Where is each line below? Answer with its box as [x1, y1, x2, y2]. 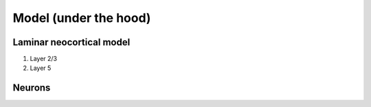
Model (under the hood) [12, 10, 151, 25]
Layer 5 [30, 64, 52, 72]
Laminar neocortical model [12, 36, 131, 48]
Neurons [12, 82, 51, 94]
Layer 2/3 [30, 55, 58, 63]
